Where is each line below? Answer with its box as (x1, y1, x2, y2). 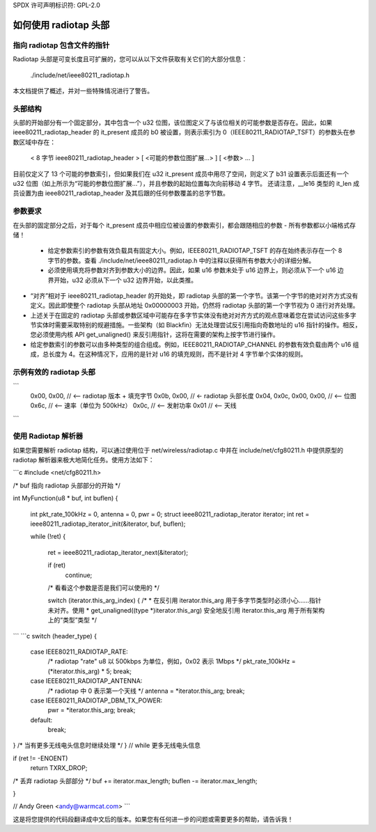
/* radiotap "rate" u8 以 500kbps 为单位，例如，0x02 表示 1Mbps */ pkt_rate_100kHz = (47, 657, 296, 666)
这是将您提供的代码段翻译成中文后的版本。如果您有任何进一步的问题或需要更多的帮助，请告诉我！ (13, 815, 294, 823)
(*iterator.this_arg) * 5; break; (47, 667, 132, 675)
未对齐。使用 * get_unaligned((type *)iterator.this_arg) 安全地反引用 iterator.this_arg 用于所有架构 (47, 606, 325, 614)
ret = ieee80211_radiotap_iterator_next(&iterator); (47, 548, 188, 556)
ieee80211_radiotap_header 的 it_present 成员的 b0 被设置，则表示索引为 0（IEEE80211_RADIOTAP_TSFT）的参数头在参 (13, 128, 356, 136)
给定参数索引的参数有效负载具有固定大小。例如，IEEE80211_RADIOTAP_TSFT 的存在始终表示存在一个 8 (47, 246, 343, 255)
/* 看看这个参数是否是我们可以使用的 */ (47, 583, 159, 592)
